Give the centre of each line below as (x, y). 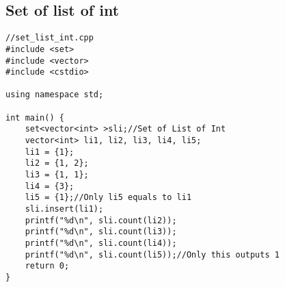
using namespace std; (55, 95)
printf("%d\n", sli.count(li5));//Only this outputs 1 (152, 254)
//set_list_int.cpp (50, 38)
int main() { (35, 117)
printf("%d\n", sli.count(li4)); (101, 244)
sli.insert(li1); (64, 209)
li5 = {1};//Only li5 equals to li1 (108, 198)
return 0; (47, 266)
